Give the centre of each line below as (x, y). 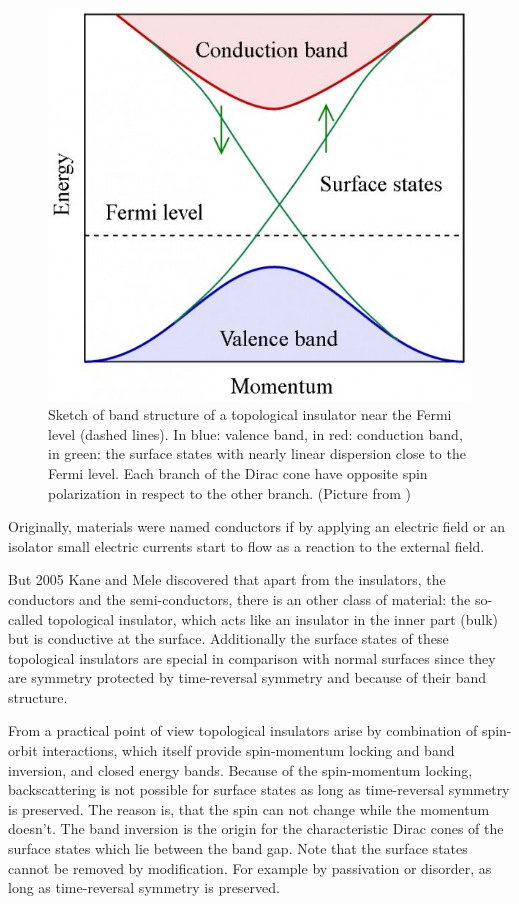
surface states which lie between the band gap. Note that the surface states (238, 848)
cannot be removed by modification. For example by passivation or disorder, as (250, 867)
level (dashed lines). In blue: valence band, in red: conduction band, (255, 433)
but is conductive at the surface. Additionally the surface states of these (228, 638)
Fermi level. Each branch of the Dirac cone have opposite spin (238, 472)
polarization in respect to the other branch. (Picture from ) (229, 492)
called (25, 618)
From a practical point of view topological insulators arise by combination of (243, 730)
